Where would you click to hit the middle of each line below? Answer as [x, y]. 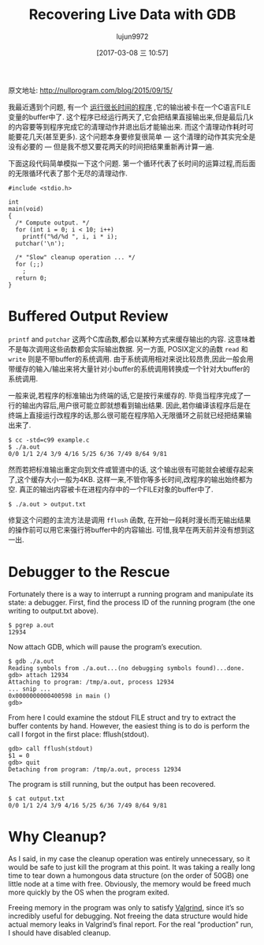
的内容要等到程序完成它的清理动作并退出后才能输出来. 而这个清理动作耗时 [127, 126]
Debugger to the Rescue [89, 572]
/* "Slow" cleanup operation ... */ [75, 257]
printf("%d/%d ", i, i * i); [70, 236]
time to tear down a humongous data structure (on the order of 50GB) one [128, 875]
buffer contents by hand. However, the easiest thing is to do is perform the [129, 725]
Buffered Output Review [88, 316]
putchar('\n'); [40, 243]
